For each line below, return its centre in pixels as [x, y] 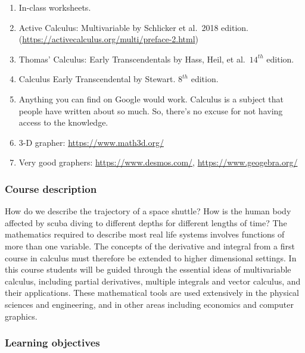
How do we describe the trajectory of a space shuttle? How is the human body [148, 211]
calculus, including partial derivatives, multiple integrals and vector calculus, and [153, 281]
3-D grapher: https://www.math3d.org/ [91, 142]
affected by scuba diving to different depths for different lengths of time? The [146, 222]
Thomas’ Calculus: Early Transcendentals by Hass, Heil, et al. [132, 59]
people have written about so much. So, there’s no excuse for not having [151, 110]
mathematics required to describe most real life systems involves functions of [145, 234]
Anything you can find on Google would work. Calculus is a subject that [151, 99]
